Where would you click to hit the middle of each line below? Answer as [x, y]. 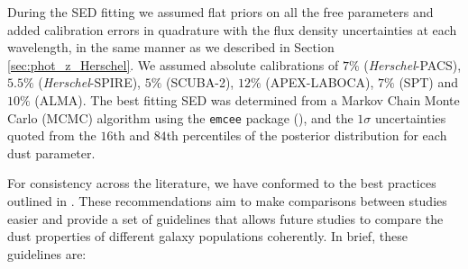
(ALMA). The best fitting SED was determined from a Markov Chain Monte [247, 99]
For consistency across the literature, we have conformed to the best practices [222, 183]
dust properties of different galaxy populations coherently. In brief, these [207, 236]
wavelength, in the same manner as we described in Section [171, 47]
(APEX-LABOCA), [320, 82]
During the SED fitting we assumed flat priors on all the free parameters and [220, 12]
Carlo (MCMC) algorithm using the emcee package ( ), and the [180, 117]
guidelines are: [47, 253]
